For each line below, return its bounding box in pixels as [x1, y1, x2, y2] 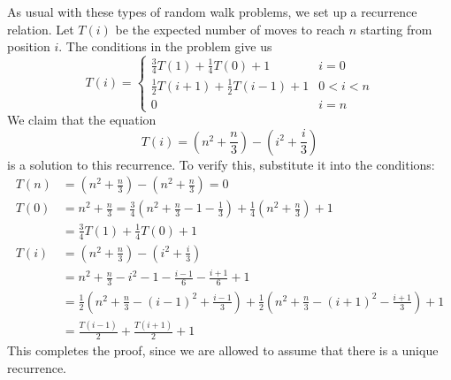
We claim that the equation [7, 110, 157, 129]
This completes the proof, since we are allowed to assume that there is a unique [7, 341, 439, 360]
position [7, 37, 50, 56]
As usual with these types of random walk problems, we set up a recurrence [7, 3, 417, 20]
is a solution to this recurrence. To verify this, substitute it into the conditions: [7, 155, 435, 173]
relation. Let [7, 19, 74, 38]
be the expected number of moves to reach [115, 19, 346, 38]
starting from [360, 19, 432, 38]
